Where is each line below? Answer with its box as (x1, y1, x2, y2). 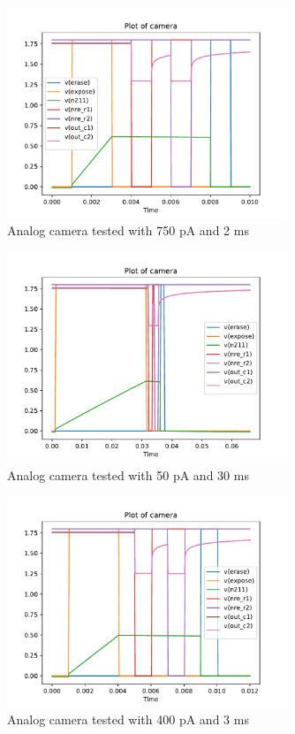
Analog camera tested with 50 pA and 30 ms (7, 465, 249, 484)
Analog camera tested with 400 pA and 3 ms (7, 710, 249, 729)
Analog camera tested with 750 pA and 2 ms (7, 221, 249, 240)
